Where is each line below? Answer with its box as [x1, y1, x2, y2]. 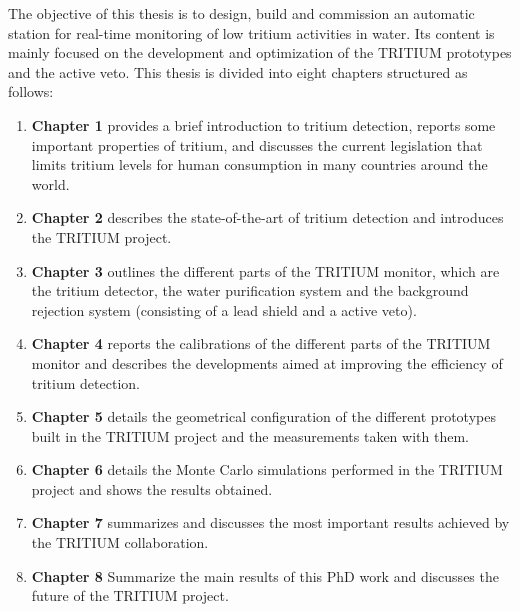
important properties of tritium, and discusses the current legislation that [31, 134, 483, 155]
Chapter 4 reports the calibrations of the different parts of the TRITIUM [31, 333, 491, 354]
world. [31, 173, 70, 194]
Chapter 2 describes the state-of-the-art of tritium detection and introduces [31, 207, 504, 228]
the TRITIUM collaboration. [31, 532, 209, 553]
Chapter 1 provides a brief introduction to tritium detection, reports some [31, 114, 496, 135]
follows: [8, 81, 54, 102]
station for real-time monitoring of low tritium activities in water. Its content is [8, 22, 495, 43]
